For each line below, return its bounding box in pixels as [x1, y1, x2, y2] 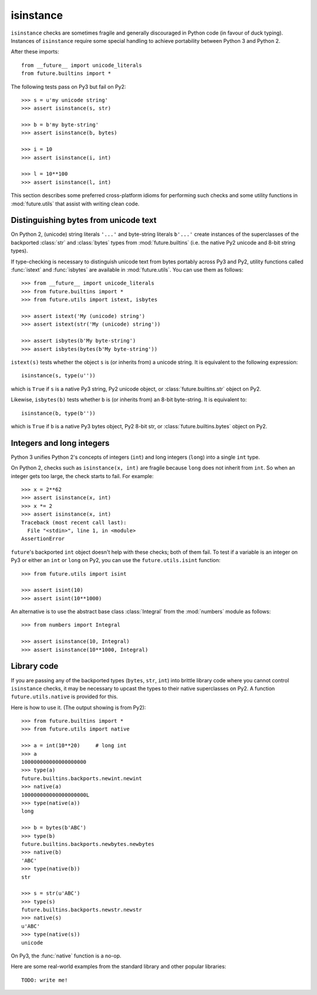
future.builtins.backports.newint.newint [21, 775, 142, 781]
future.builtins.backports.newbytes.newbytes [21, 841, 155, 847]
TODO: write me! [21, 977, 68, 983]
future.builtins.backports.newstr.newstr [21, 906, 142, 913]
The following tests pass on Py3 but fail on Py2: [11, 83, 126, 90]
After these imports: [11, 48, 59, 55]
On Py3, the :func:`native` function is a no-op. [11, 952, 122, 959]
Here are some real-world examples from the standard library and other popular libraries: [11, 963, 227, 970]
